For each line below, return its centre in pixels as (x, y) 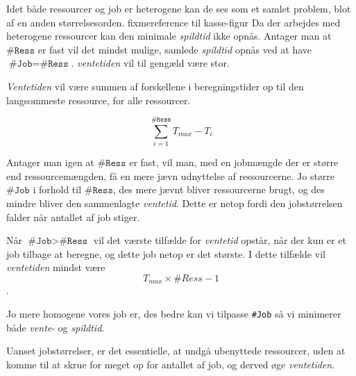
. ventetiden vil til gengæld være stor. (150, 63)
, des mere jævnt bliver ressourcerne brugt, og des (219, 189)
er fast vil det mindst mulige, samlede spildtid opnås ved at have (175, 49)
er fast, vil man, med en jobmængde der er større (234, 162)
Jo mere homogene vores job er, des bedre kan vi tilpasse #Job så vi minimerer (174, 314)
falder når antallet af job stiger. (73, 216)
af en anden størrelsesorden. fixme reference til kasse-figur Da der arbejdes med (173, 22)
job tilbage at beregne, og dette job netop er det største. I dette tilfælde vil (166, 253)
